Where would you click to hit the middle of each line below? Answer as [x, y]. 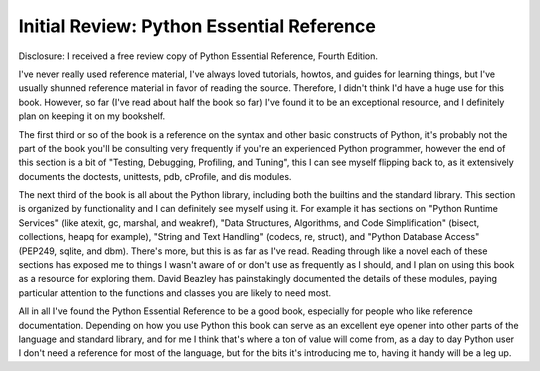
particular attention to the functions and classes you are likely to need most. [175, 292]
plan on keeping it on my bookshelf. [92, 116]
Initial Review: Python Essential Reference [197, 26]
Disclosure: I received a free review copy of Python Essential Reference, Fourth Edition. [198, 56]
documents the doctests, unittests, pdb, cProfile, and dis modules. [155, 176]
